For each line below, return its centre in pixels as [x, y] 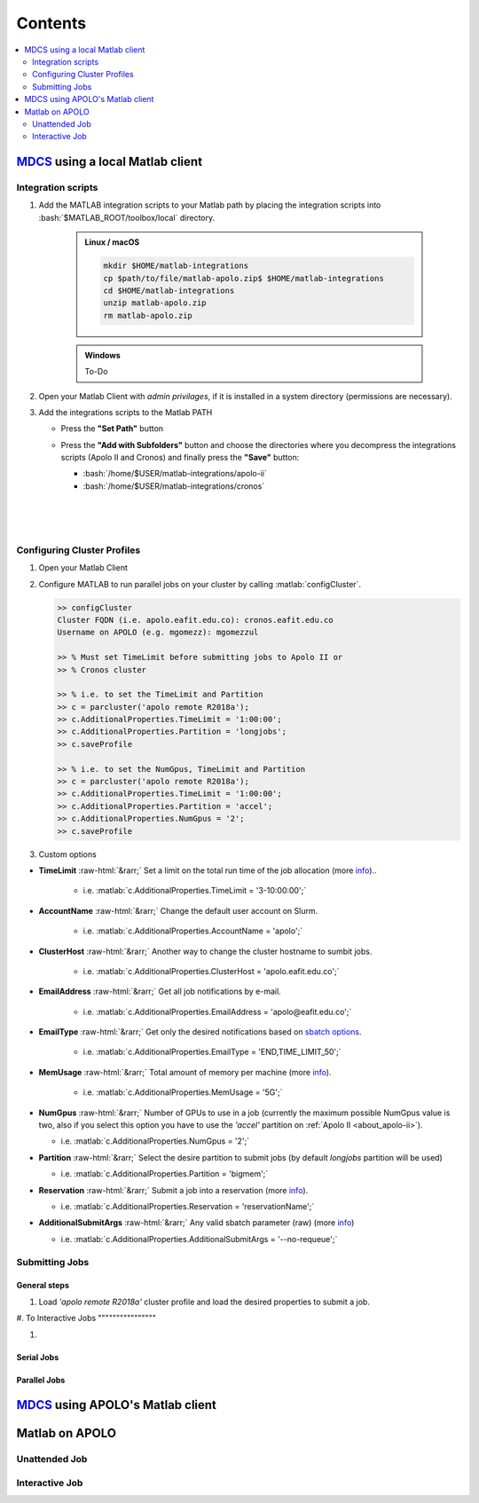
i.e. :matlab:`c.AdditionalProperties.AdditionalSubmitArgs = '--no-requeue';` [199, 1239]
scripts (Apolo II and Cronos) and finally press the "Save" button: [180, 458]
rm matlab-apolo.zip [148, 315]
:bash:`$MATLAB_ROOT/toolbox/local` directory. [127, 217]
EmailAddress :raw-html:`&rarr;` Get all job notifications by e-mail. [160, 992]
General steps [43, 1286]
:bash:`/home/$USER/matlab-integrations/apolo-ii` [175, 474]
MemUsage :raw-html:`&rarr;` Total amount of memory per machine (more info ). [185, 1072]
